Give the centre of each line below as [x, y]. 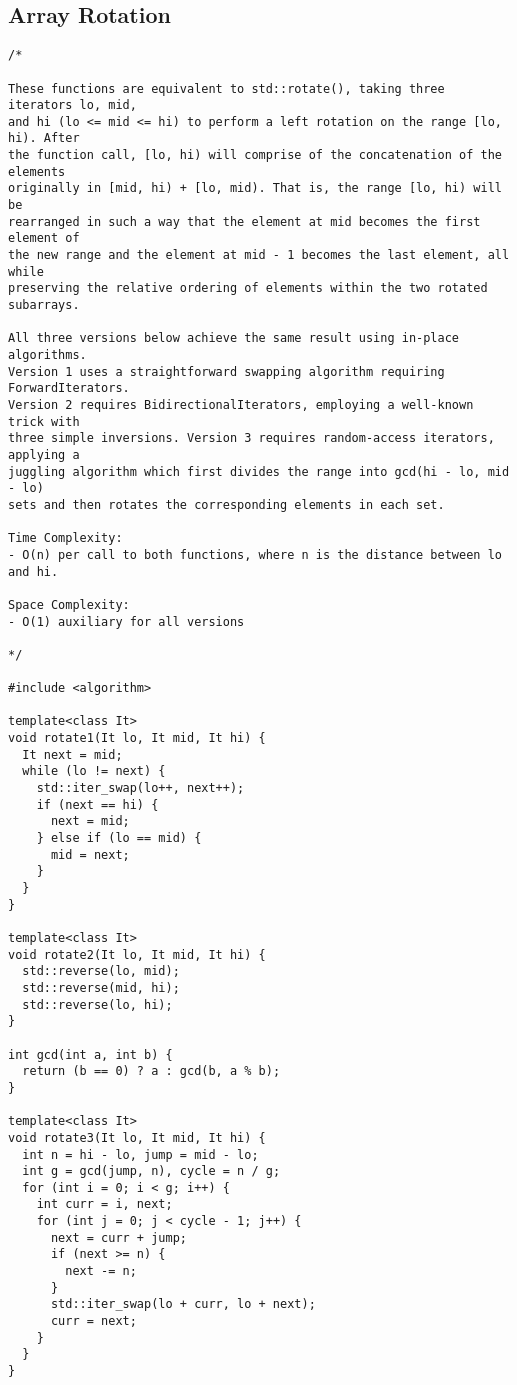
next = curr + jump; [118, 1237]
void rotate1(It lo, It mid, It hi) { [137, 738]
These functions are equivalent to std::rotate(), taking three [226, 88]
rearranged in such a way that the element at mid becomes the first [244, 221]
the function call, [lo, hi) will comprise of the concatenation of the [255, 155]
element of [44, 238]
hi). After [44, 138]
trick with [44, 421]
